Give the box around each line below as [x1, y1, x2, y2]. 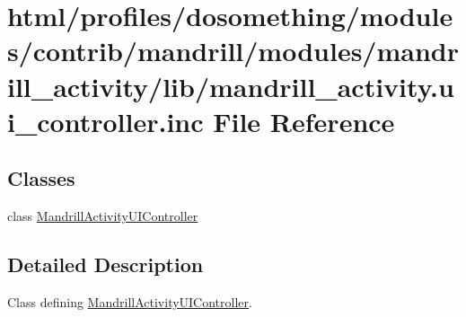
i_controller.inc [7, 102, 204, 139]
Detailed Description [7, 251, 204, 278]
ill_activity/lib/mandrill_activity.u [7, 67, 454, 104]
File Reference [213, 102, 395, 139]
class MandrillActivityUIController [7, 207, 198, 225]
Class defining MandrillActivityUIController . [7, 292, 252, 311]
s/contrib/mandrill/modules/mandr [7, 32, 459, 69]
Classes [7, 164, 75, 192]
